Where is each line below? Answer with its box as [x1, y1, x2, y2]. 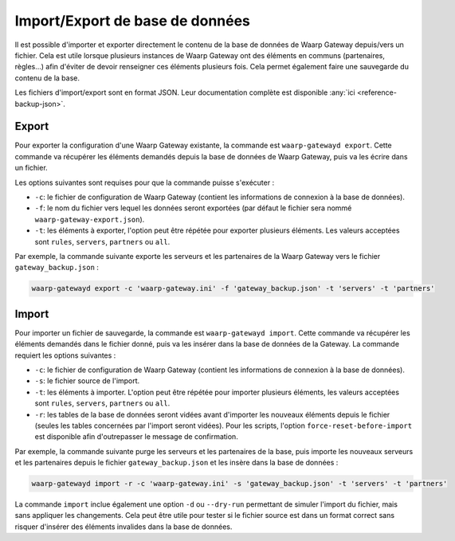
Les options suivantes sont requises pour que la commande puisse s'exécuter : [14, 178, 275, 187]
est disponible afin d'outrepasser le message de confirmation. [34, 432, 238, 441]
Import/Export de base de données [14, 12, 251, 29]
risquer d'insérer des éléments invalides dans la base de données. [14, 522, 233, 531]
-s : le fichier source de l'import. [34, 376, 140, 386]
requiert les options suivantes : [14, 351, 116, 360]
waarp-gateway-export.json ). [34, 214, 145, 224]
